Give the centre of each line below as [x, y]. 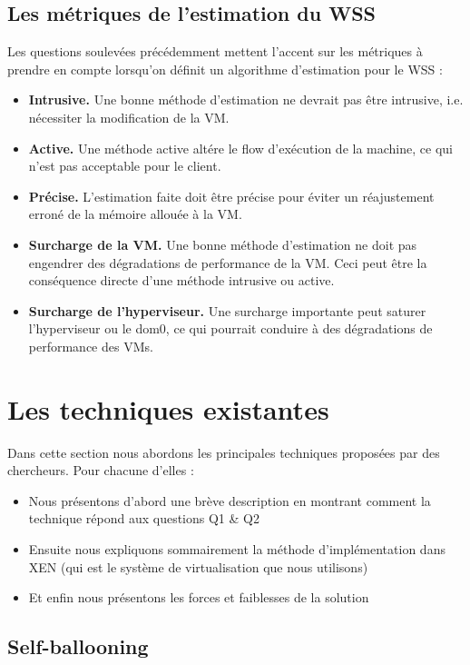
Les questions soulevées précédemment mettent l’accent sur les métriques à [215, 51]
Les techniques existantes [168, 408]
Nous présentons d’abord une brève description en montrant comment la [230, 500]
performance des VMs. [91, 346]
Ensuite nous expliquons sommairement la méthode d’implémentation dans [237, 549]
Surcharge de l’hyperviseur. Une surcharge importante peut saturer [227, 310]
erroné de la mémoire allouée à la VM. [135, 214]
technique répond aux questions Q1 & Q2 [144, 518]
